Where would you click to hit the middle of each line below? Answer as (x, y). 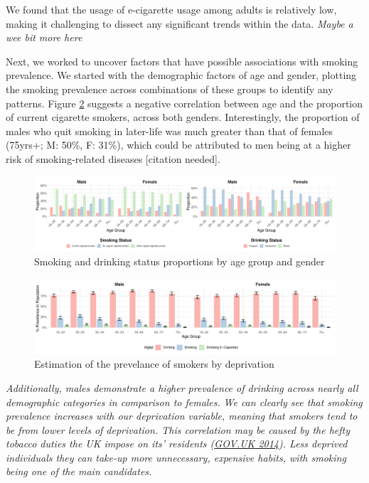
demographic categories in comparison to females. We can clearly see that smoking (184, 402)
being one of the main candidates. (79, 471)
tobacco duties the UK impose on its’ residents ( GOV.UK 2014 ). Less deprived (177, 444)
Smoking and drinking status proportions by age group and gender (180, 261)
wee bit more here (44, 37)
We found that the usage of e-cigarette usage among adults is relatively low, (171, 9)
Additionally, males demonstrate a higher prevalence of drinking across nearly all (182, 387)
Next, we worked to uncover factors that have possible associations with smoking (182, 61)
